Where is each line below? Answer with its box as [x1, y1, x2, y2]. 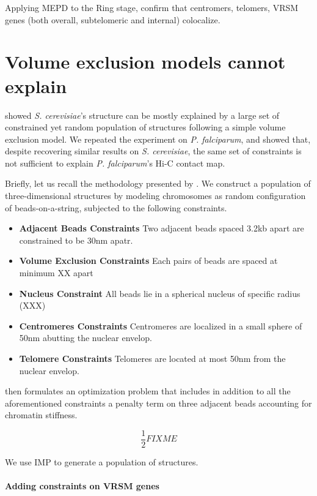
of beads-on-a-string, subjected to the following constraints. [5, 201, 227, 214]
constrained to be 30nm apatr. [19, 233, 133, 246]
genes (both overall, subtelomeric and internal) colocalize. [5, 13, 220, 26]
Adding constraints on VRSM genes [5, 479, 159, 492]
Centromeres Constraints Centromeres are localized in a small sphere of [19, 319, 302, 332]
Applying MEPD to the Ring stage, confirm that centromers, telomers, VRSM [5, 1, 299, 13]
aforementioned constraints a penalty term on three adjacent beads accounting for [5, 396, 312, 409]
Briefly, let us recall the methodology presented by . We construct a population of [5, 177, 311, 190]
